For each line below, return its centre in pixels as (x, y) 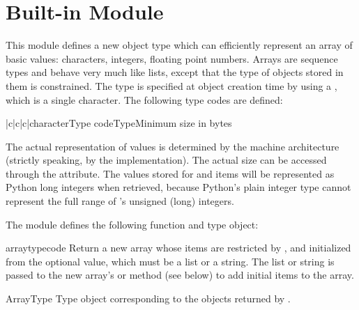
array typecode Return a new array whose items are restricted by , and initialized (178, 248)
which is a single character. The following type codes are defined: (144, 99)
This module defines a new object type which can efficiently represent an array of (179, 45)
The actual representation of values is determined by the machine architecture (173, 146)
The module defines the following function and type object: (132, 224)
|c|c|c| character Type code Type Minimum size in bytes (119, 123)
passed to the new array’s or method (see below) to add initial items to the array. (180, 275)
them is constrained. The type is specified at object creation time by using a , (171, 85)
